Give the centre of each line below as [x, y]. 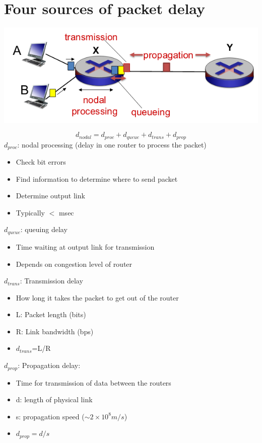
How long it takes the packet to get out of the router [97, 297]
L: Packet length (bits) [51, 314]
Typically [30, 212]
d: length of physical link [54, 399]
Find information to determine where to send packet [97, 178]
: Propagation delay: [49, 365]
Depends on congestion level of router [74, 264]
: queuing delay [44, 229]
